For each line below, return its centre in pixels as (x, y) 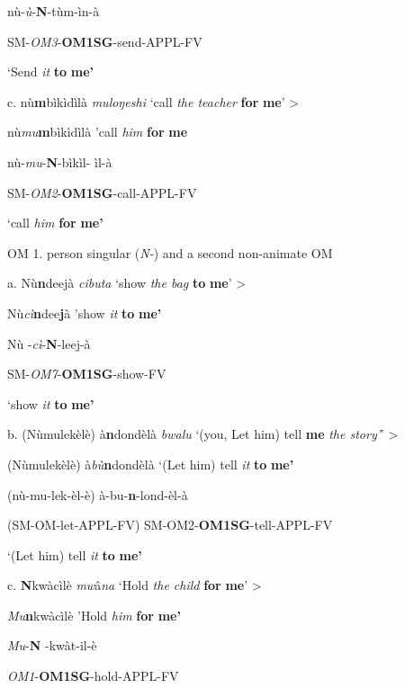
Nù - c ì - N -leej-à (49, 343)
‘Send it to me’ (50, 71)
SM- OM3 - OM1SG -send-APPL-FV (105, 41)
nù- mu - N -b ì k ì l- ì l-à (60, 161)
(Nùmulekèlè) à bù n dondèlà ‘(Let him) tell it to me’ (151, 464)
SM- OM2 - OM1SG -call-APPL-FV (102, 192)
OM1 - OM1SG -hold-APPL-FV (93, 676)
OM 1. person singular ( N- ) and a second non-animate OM (170, 252)
